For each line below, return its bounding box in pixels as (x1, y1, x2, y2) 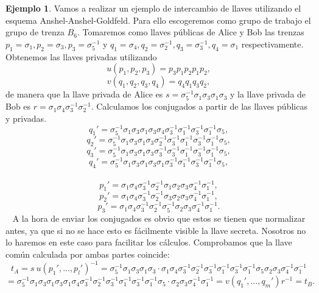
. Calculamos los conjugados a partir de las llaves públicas (91, 100, 307, 113)
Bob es (5, 100, 31, 113)
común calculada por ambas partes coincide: (5, 248, 170, 261)
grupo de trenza (5, 26, 65, 38)
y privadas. (5, 111, 47, 124)
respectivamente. (241, 37, 304, 50)
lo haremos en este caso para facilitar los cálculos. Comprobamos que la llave (5, 236, 292, 249)
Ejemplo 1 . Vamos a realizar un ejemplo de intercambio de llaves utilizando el (5, 2, 301, 14)
